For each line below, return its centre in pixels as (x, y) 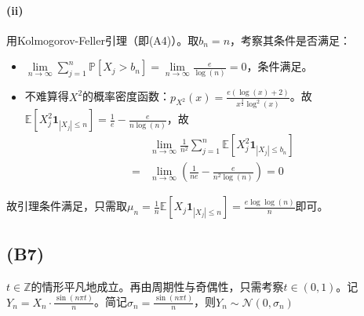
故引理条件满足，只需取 (67, 206)
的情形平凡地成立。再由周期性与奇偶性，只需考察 (157, 286)
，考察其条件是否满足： (291, 40)
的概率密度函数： (127, 96)
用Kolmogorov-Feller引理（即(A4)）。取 (103, 40)
